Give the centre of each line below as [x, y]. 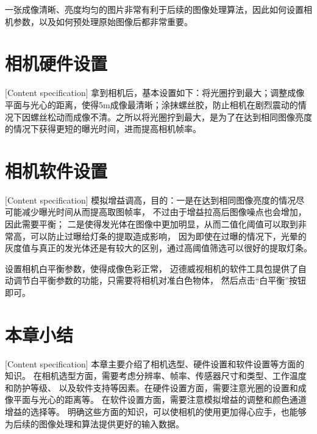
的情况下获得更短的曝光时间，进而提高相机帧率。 [103, 129]
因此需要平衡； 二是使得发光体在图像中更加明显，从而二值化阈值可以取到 [151, 224]
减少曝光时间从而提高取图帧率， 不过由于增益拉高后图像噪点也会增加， [164, 212]
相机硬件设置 [56, 63]
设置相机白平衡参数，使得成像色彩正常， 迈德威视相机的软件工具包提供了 [151, 268]
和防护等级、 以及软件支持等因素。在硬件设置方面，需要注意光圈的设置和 [151, 387]
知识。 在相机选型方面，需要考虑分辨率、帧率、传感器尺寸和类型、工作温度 [156, 376]
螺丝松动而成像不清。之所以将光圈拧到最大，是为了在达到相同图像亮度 [171, 116]
